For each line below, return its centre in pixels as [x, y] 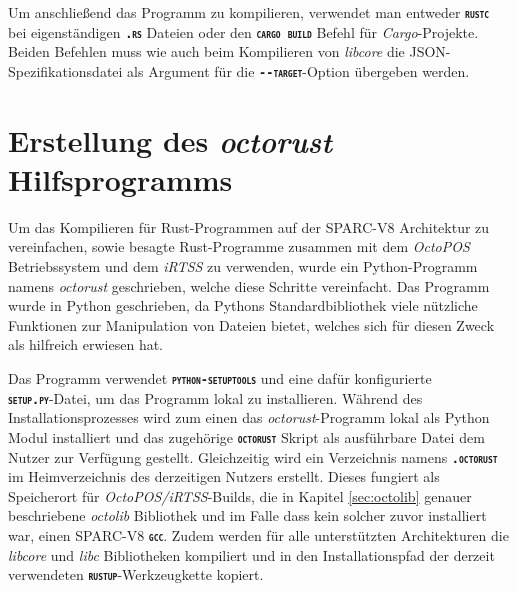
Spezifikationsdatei [65, 70]
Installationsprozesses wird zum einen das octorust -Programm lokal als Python [249, 417]
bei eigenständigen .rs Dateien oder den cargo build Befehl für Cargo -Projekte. [243, 31]
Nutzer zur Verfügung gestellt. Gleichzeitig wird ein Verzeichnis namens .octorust [253, 456]
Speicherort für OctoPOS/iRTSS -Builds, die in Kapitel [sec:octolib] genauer [240, 495]
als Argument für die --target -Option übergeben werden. [298, 70]
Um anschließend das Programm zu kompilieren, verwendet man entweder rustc [249, 12]
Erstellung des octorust [170, 140]
